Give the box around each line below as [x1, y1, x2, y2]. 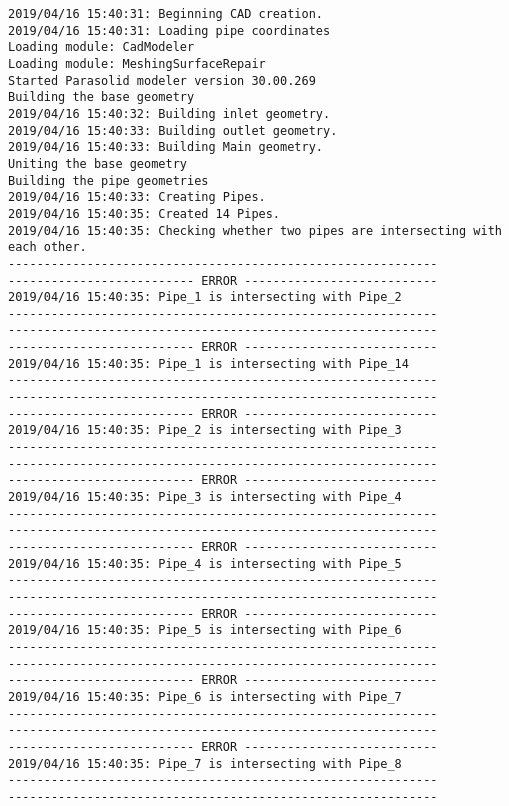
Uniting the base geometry [8, 156, 187, 171]
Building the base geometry [8, 90, 195, 105]
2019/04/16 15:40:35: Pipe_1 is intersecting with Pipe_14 [8, 356, 409, 371]
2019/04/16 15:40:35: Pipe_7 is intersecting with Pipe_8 [8, 756, 402, 771]
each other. [8, 240, 87, 255]
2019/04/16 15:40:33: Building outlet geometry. [8, 123, 338, 138]
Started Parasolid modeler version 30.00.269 [8, 73, 316, 88]
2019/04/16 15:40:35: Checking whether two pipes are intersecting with [8, 223, 502, 238]
